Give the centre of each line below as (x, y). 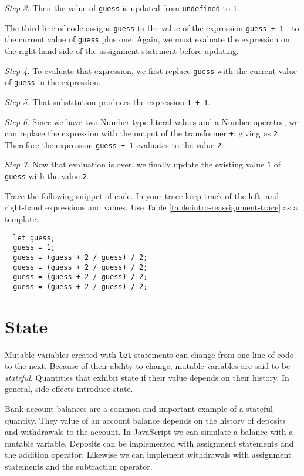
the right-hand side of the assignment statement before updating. (122, 50)
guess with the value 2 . (47, 176)
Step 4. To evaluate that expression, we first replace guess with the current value (151, 70)
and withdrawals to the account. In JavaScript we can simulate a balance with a (149, 432)
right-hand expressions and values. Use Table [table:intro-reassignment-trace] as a (151, 207)
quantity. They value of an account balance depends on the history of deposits (146, 420)
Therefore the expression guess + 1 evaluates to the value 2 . (114, 144)
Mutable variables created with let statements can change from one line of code (149, 354)
